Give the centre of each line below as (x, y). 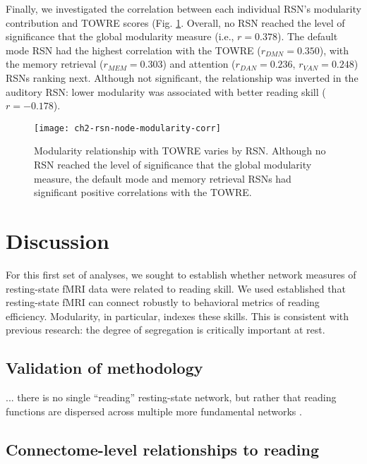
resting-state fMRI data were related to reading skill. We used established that (176, 288)
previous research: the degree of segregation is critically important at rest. (166, 330)
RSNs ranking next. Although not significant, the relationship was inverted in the (182, 77)
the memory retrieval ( (55, 64)
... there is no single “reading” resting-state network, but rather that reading (171, 397)
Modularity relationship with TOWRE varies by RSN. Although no (180, 151)
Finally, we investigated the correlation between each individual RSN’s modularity (183, 8)
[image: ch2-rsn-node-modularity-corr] (127, 128)
